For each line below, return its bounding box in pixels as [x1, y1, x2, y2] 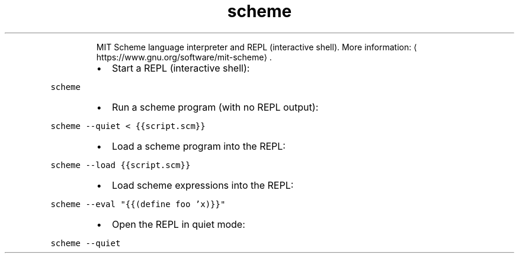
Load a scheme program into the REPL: [111, 140, 286, 152]
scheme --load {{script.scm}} [50, 160, 191, 170]
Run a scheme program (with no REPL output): [111, 101, 319, 113]
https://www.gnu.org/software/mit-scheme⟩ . [96, 51, 272, 62]
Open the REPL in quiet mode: [111, 218, 245, 230]
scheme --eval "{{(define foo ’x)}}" [50, 199, 226, 209]
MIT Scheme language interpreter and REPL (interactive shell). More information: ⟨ [96, 41, 417, 52]
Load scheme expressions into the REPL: [111, 179, 294, 191]
